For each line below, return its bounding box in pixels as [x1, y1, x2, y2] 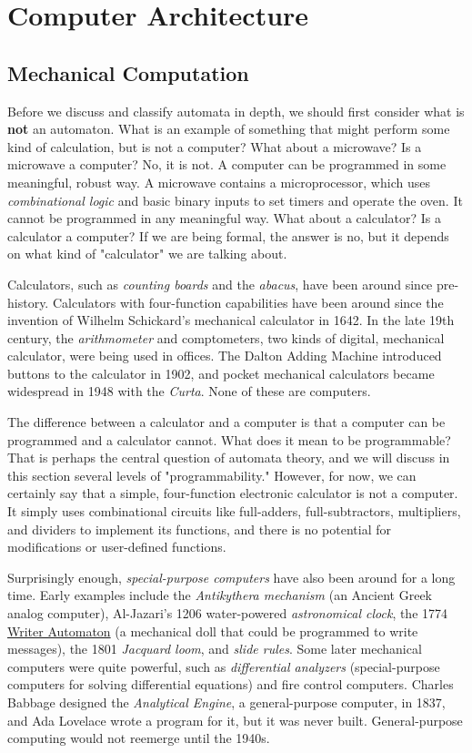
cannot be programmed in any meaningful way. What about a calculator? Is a [7, 209, 441, 228]
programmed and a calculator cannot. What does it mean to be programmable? [7, 430, 451, 449]
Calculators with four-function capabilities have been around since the [52, 292, 444, 311]
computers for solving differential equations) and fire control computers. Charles [7, 675, 454, 694]
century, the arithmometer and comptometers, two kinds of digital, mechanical [7, 328, 445, 347]
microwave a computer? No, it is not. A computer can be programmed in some [7, 155, 447, 174]
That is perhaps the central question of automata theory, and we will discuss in [7, 448, 450, 467]
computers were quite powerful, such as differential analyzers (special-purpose [7, 656, 440, 676]
